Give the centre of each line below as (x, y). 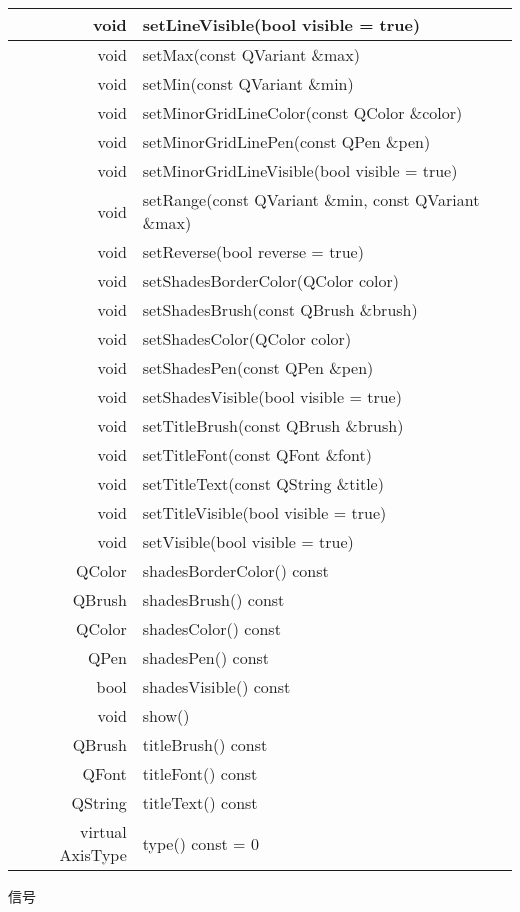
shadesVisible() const (216, 686)
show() (166, 715)
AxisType (93, 854)
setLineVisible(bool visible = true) (281, 24)
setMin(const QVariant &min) (248, 83)
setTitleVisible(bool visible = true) (264, 512)
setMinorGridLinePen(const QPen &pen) (286, 141)
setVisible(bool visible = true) (248, 541)
